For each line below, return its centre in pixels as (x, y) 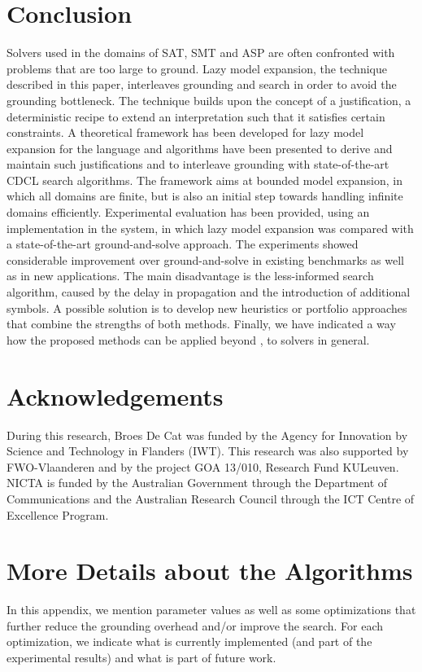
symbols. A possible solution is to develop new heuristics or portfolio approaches (207, 307)
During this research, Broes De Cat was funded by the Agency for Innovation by (207, 435)
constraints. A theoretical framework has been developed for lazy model (185, 132)
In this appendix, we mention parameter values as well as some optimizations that (211, 610)
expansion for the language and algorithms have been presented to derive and (200, 148)
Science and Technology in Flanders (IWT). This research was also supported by (208, 451)
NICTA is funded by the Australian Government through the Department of (197, 483)
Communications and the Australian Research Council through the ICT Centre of (211, 498)
